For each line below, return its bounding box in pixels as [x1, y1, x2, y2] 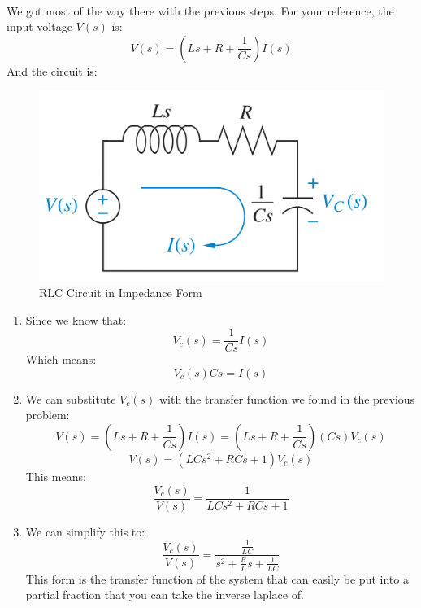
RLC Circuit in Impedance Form [39, 283, 202, 300]
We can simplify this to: [25, 523, 145, 540]
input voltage [7, 18, 72, 35]
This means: [25, 467, 86, 484]
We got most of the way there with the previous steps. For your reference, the [7, 2, 394, 19]
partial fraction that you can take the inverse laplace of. [25, 586, 304, 603]
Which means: [25, 351, 97, 368]
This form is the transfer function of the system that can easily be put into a [25, 570, 409, 587]
